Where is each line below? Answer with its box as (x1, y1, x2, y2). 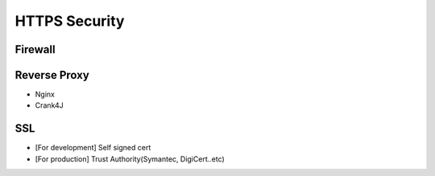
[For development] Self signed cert (35, 143, 151, 153)
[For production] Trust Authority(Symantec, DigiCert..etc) (35, 153, 225, 164)
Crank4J (35, 100, 64, 110)
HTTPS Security (14, 12, 125, 30)
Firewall (14, 43, 56, 56)
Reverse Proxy (14, 68, 90, 82)
